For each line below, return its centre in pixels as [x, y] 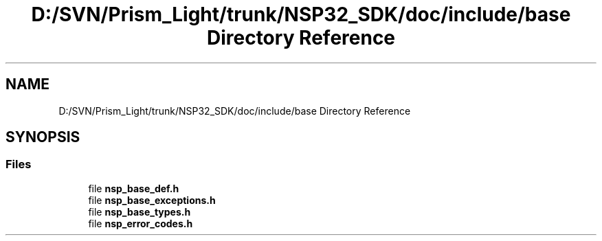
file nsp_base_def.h [134, 188]
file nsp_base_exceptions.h [152, 200]
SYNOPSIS [43, 137]
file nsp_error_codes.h [141, 223]
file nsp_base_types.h [140, 211]
